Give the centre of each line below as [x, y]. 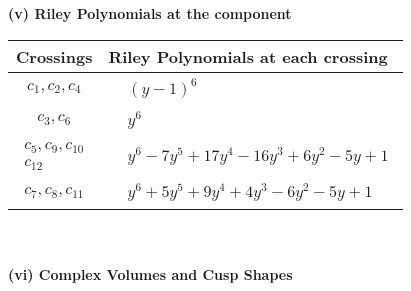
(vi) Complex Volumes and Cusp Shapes [150, 273]
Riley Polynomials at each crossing [248, 56]
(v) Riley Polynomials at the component [150, 13]
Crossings [54, 56]
